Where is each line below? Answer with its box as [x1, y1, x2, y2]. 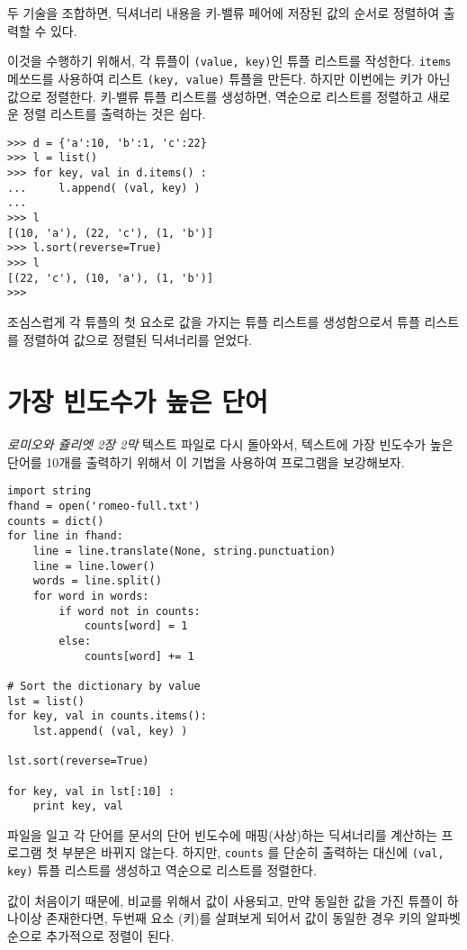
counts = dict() [7, 514, 104, 528]
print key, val [32, 800, 123, 813]
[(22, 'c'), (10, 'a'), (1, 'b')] [7, 271, 214, 285]
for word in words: [32, 590, 149, 602]
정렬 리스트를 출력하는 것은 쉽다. [22, 104, 206, 123]
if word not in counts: [58, 604, 201, 618]
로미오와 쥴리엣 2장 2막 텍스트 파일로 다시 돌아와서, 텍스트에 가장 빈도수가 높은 [7, 435, 454, 454]
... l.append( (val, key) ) [7, 181, 201, 195]
